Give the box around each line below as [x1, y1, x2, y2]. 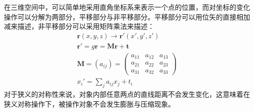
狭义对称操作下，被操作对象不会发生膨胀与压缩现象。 [4, 98, 175, 109]
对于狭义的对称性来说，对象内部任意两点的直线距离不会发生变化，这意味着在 [4, 89, 250, 99]
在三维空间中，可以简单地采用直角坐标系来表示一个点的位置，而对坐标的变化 [4, 2, 250, 12]
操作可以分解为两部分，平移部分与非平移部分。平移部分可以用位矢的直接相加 [4, 11, 250, 22]
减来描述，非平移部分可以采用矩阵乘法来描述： [4, 21, 154, 31]
